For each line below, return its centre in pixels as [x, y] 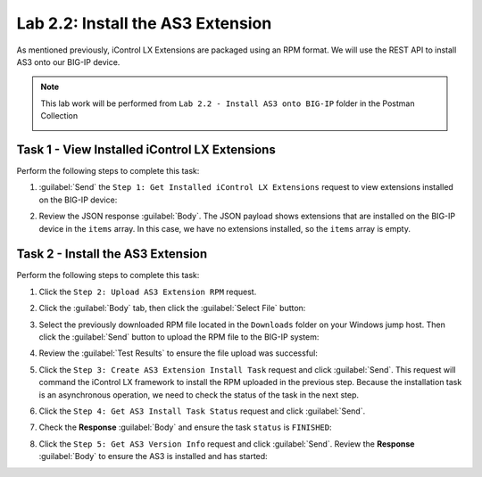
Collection [59, 116]
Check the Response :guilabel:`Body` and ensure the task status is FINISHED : [185, 427]
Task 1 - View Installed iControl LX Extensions [146, 149]
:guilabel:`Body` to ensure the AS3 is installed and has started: [153, 456]
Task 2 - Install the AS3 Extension [112, 254]
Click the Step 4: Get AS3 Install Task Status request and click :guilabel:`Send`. [202, 411]
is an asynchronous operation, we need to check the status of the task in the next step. [199, 395]
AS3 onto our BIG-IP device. [68, 62]
